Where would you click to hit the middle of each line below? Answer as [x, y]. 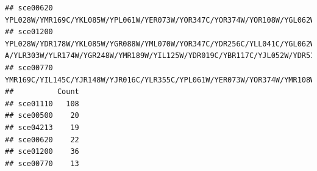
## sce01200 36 [42, 152]
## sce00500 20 [42, 116]
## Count [42, 92]
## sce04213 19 [42, 127]
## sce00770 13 [42, 163]
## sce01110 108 [42, 104]
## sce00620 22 [42, 140]
